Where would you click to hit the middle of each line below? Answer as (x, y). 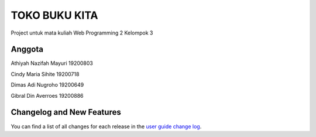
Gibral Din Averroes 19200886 (47, 95)
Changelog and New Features (66, 112)
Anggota (27, 49)
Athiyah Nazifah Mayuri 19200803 (52, 63)
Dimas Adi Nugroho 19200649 (47, 85)
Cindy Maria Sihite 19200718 (45, 74)
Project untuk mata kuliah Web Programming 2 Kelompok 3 (82, 33)
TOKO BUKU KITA (54, 15)
